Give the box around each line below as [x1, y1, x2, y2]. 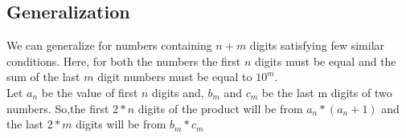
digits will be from [76, 116, 166, 132]
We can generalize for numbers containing [6, 37, 212, 54]
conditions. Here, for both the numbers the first [6, 52, 241, 69]
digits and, [152, 83, 204, 100]
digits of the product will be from [137, 99, 303, 116]
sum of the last [6, 68, 80, 85]
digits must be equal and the [255, 52, 396, 69]
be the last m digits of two [261, 83, 392, 100]
